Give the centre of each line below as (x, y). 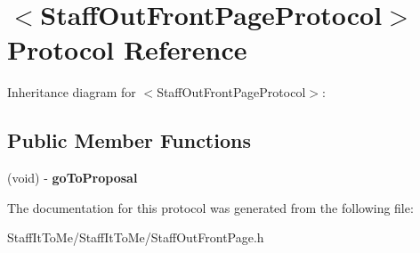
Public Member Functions (129, 140)
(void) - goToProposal (73, 178)
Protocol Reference (127, 49)
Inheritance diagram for (72, 92)
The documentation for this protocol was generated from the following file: (210, 207)
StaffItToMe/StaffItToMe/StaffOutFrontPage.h (136, 237)
